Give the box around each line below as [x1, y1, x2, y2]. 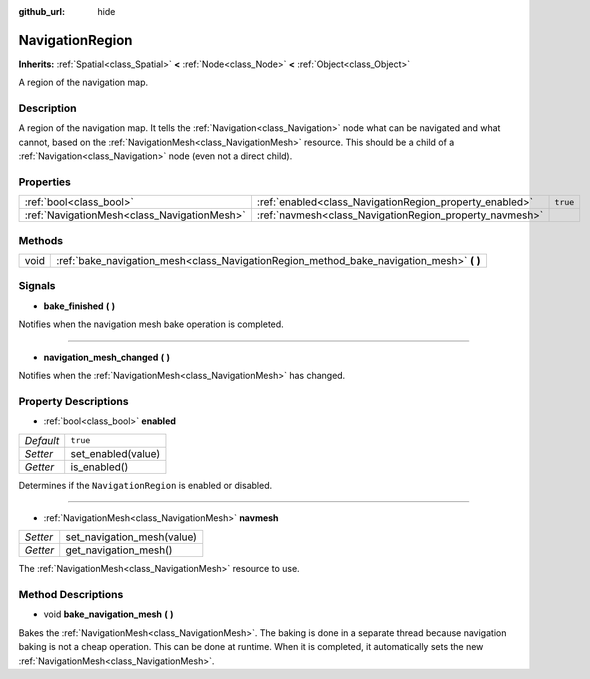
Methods [18, 233, 64, 247]
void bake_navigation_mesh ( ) [43, 608, 174, 620]
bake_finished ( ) [43, 300, 116, 312]
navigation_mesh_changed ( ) [43, 351, 170, 363]
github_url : [18, 6, 65, 17]
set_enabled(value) [70, 446, 161, 460]
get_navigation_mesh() [65, 543, 173, 557]
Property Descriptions [18, 394, 129, 408]
